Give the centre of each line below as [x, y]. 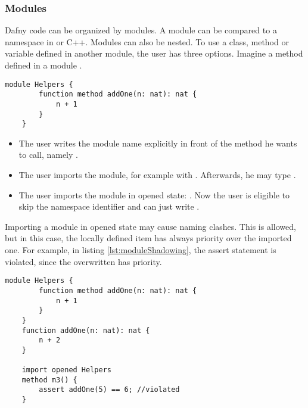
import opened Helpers [66, 370]
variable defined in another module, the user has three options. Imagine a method [154, 53]
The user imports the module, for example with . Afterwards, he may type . [157, 175]
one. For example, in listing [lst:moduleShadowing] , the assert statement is [141, 250]
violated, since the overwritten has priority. [83, 261]
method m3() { [49, 380]
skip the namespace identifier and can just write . [109, 206]
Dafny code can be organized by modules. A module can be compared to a [141, 30]
